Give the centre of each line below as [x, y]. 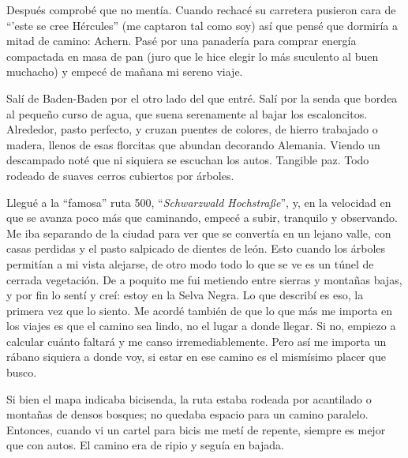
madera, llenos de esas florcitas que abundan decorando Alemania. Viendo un [193, 144]
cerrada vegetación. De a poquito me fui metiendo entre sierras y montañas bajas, [204, 279]
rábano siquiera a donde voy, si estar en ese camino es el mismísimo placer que [196, 357]
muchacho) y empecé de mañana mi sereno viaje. [125, 71]
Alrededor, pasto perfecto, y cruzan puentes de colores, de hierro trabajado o [192, 129]
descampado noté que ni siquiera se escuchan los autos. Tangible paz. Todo [188, 160]
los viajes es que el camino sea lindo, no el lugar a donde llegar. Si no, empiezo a [201, 326]
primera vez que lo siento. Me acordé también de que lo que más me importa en [200, 310]
